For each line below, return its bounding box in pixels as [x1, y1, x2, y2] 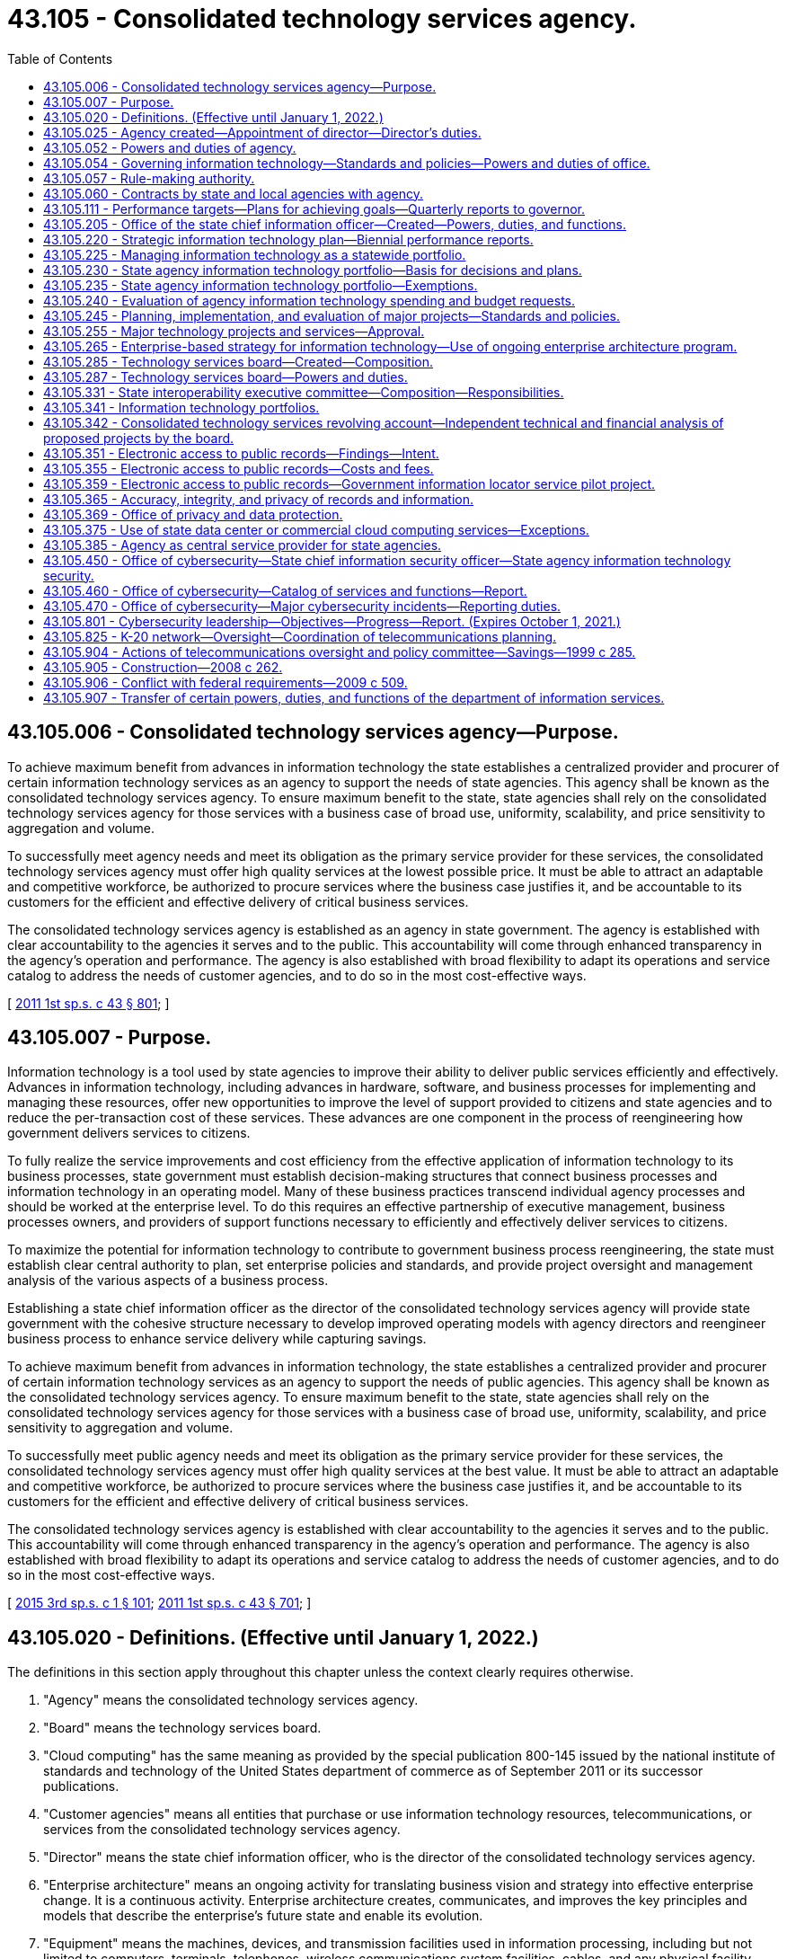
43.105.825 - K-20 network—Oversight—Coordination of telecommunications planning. [43, 628, 557, 644]
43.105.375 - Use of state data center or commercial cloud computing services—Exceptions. [43, 521, 589, 537]
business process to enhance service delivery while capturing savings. [7, 1331, 427, 1347]
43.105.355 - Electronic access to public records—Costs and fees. [43, 460, 434, 476]
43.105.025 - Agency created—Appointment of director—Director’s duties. [43, 124, 482, 140]
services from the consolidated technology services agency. [43, 1822, 401, 1838]
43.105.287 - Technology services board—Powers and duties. [43, 368, 408, 385]
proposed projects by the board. [43, 430, 234, 446]
